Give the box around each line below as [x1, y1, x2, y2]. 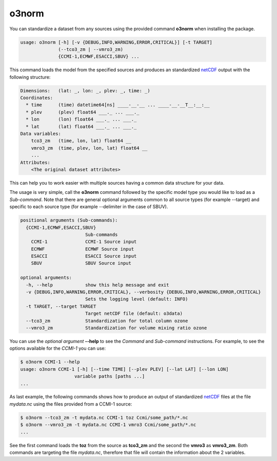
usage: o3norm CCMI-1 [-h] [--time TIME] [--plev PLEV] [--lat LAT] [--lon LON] [20, 366, 229, 372]
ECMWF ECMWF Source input [31, 246, 134, 252]
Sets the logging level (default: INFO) [85, 296, 188, 302]
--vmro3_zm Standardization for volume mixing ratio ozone [26, 325, 207, 331]
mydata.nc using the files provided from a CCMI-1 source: [9, 400, 132, 407]
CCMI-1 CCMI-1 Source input [31, 239, 137, 245]
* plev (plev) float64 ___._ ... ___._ [26, 109, 140, 115]
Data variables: [20, 131, 62, 137]
